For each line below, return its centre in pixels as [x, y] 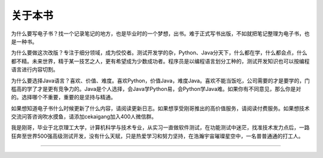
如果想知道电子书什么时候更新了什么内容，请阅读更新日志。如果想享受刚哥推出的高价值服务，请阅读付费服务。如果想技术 [160, 108]
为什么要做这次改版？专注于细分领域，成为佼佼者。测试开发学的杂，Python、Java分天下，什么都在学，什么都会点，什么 [159, 53]
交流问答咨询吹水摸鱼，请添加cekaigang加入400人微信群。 [84, 117]
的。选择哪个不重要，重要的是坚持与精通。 [63, 97]
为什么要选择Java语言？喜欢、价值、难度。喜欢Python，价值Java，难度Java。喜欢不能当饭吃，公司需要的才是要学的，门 [161, 80]
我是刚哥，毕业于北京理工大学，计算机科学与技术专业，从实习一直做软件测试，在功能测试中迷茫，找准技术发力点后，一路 [160, 127]
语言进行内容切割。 [35, 69]
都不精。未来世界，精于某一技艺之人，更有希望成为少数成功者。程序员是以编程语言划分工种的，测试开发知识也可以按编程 [160, 61]
